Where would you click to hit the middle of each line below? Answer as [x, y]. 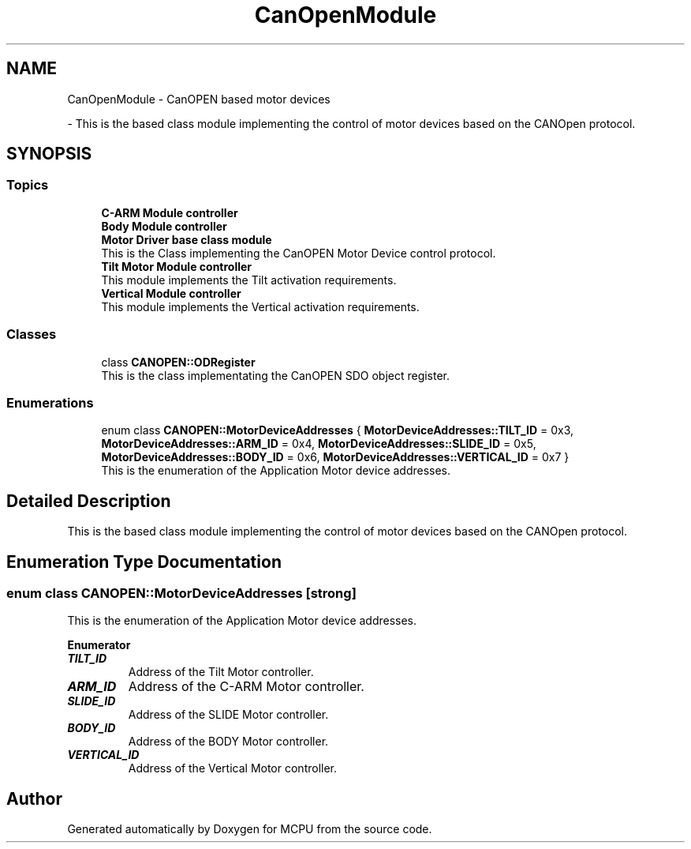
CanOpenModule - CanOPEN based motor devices [199, 99]
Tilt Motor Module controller [177, 266]
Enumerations [50, 402]
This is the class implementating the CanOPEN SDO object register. [276, 375]
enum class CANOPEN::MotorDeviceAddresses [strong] [181, 593]
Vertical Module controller [171, 293]
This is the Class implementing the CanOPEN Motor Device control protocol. [299, 253]
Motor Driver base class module [187, 239]
